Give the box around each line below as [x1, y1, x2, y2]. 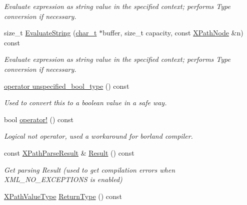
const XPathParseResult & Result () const [4, 147, 134, 158]
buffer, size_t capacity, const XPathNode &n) [102, 27, 243, 38]
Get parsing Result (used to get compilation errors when [4, 164, 175, 175]
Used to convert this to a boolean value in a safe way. [4, 97, 167, 108]
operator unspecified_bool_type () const [4, 80, 129, 91]
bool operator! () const [4, 114, 74, 124]
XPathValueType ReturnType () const [4, 191, 122, 201]
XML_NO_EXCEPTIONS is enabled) [4, 174, 122, 185]
